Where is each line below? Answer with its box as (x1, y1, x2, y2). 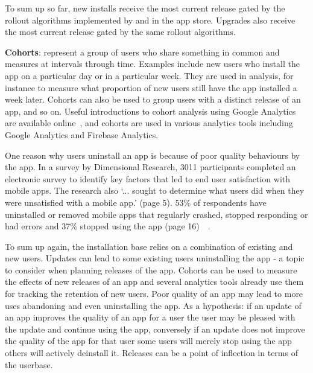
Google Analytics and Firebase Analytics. (5, 128, 159, 141)
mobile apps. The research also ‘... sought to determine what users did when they (5, 184, 305, 197)
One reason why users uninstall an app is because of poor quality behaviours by (5, 148, 300, 161)
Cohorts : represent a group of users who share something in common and (5, 45, 280, 58)
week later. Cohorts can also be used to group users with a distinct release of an (5, 93, 301, 106)
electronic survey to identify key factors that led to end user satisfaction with (5, 172, 291, 185)
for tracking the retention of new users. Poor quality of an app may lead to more (5, 287, 303, 300)
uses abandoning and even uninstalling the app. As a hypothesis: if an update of (5, 299, 302, 311)
